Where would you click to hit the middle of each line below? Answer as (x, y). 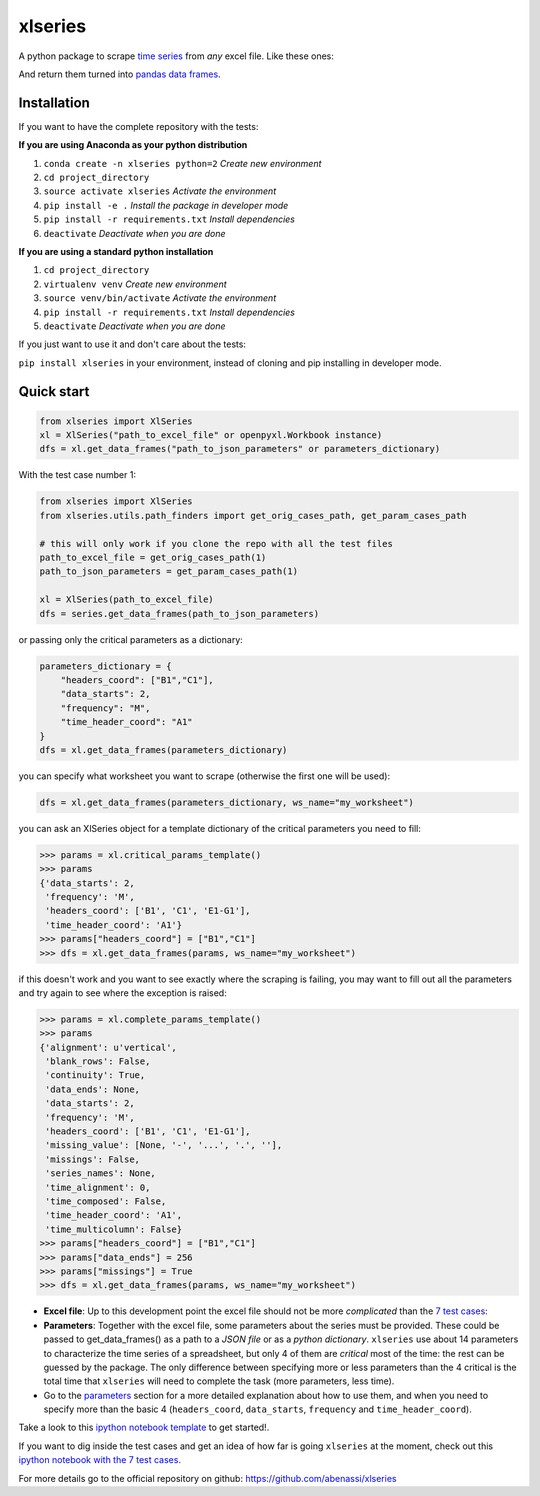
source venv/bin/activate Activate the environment (160, 298)
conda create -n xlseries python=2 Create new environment (182, 163)
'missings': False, (92, 1159)
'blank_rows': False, (98, 1061)
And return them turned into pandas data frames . (119, 74)
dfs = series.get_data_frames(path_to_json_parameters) (179, 613)
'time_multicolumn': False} (114, 1229)
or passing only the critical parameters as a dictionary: (131, 639)
